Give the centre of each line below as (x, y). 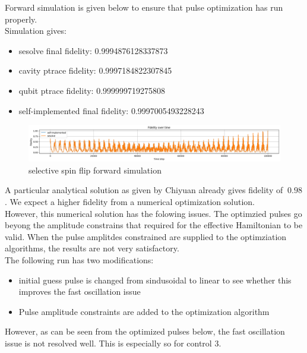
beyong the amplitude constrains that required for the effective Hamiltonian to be (154, 225)
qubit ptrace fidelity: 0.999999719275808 (92, 90)
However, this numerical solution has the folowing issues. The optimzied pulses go (153, 213)
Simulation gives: (36, 31)
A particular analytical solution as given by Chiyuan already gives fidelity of (144, 190)
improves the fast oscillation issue (80, 291)
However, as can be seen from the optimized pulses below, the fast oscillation (145, 331)
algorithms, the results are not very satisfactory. (92, 248)
